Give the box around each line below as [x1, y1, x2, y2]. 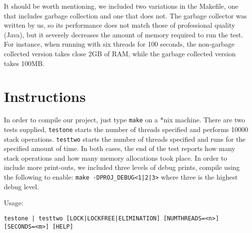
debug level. [4, 181, 39, 191]
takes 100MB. [4, 58, 45, 68]
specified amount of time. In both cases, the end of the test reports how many [4, 143, 236, 153]
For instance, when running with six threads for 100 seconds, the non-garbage [4, 39, 235, 49]
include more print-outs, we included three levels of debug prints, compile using [4, 162, 240, 172]
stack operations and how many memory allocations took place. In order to [4, 152, 227, 163]
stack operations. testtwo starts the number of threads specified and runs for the [4, 133, 246, 144]
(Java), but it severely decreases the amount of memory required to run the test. [4, 29, 243, 39]
